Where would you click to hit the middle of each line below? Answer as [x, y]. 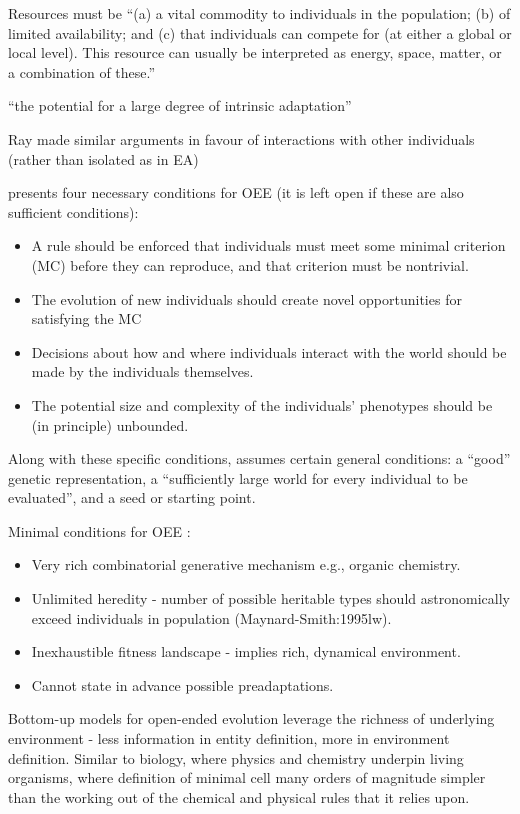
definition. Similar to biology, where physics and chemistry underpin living [236, 757]
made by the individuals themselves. [142, 371]
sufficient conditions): [73, 211]
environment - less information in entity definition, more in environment [229, 738]
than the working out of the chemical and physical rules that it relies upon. [239, 796]
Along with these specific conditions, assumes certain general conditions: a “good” [259, 458]
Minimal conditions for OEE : [99, 530]
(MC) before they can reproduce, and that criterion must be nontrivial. [250, 264]
